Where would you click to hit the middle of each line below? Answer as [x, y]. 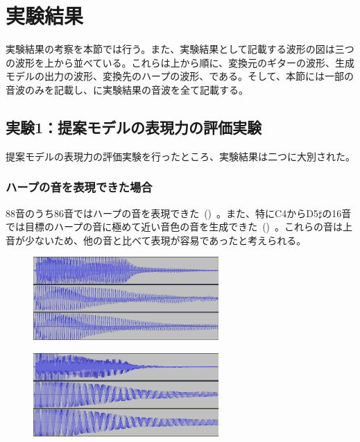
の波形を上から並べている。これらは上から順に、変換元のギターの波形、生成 [180, 62]
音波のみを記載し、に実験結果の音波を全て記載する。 [127, 89]
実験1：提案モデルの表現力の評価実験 [134, 127]
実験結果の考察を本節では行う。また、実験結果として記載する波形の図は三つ [180, 49]
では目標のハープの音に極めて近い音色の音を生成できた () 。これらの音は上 [179, 227]
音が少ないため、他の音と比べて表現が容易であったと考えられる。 [156, 240]
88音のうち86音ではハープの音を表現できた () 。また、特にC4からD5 [162, 213]
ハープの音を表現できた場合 [79, 187]
